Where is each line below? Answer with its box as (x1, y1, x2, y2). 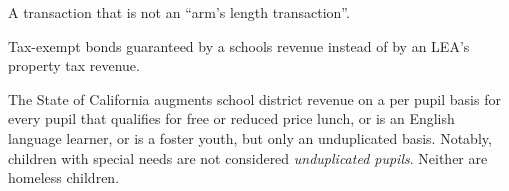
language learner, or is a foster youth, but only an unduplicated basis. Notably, (8, 127, 492, 148)
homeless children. (8, 167, 120, 188)
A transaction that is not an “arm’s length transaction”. (8, 2, 350, 22)
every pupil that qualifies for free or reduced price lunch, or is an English (8, 108, 455, 129)
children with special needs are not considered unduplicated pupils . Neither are (8, 147, 488, 168)
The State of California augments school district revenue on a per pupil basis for (8, 88, 501, 109)
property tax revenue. (8, 55, 140, 76)
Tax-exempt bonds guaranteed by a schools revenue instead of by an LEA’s (8, 35, 470, 56)
